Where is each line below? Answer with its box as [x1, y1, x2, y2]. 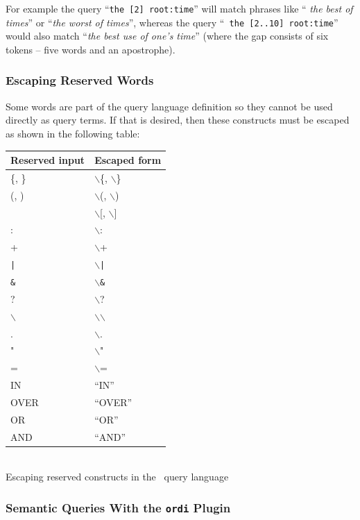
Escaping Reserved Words [6, 72, 154, 89]
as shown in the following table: [6, 126, 140, 140]
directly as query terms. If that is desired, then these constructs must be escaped [6, 112, 350, 127]
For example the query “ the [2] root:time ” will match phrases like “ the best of [6, 1, 353, 15]
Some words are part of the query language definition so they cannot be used [6, 99, 333, 113]
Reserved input [10, 153, 85, 167]
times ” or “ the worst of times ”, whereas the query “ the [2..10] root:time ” [6, 15, 338, 29]
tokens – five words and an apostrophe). [6, 42, 175, 56]
